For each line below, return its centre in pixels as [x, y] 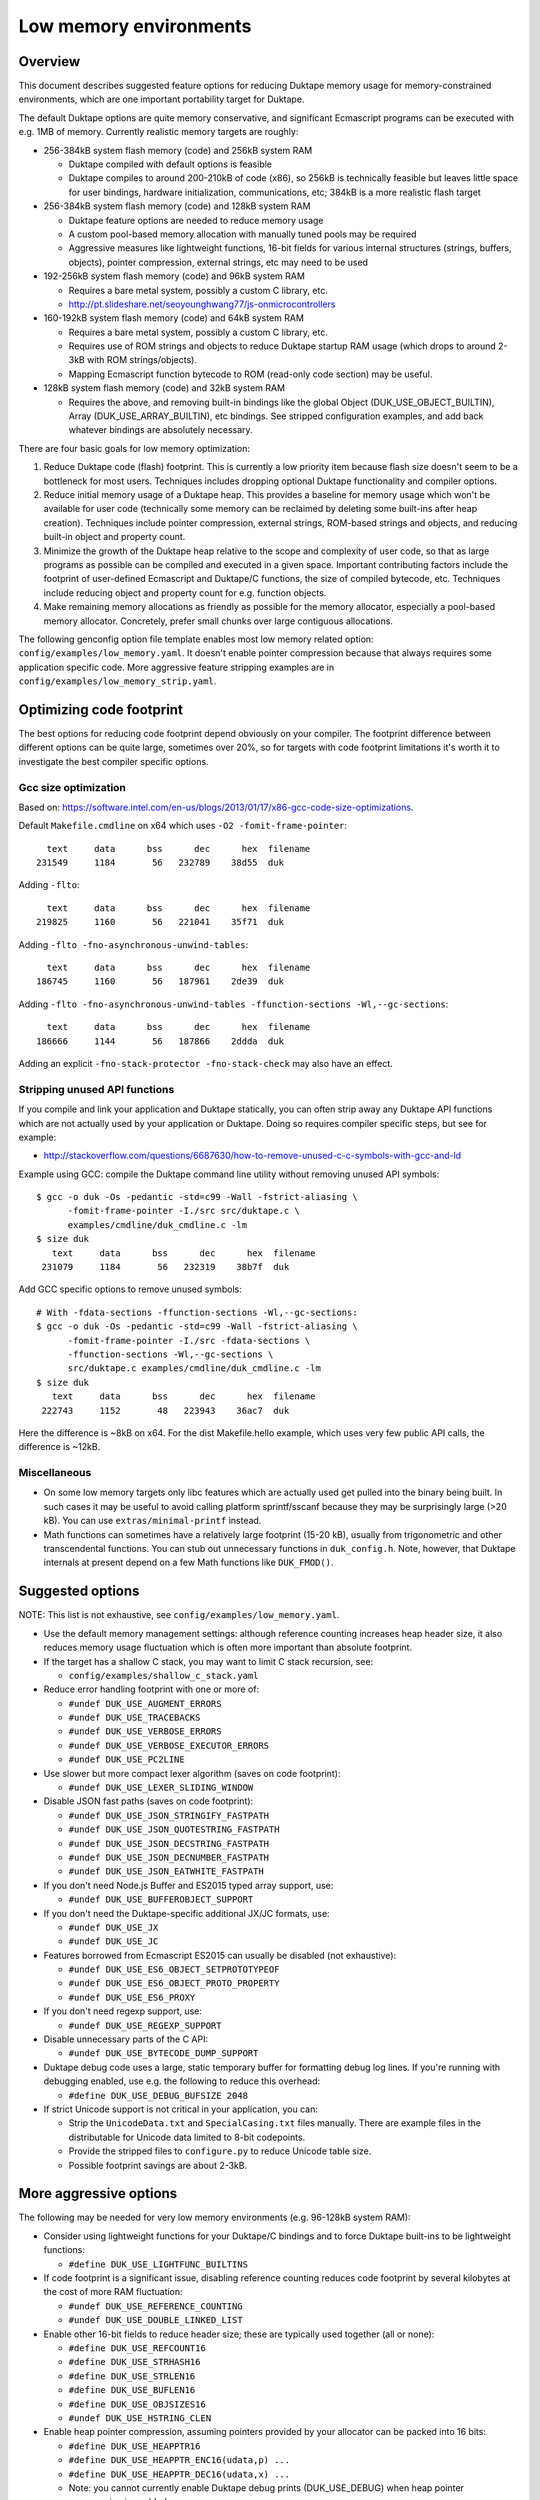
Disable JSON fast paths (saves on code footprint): [148, 1801]
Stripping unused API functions [96, 1089]
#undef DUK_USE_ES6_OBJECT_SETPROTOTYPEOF [174, 1969]
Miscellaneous [55, 1473]
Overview [49, 61]
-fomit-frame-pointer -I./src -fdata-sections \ [189, 1340]
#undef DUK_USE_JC [113, 1941]
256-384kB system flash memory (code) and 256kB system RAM [178, 150]
